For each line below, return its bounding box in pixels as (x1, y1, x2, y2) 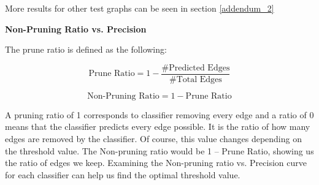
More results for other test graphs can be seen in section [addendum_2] (5, 2, 274, 14)
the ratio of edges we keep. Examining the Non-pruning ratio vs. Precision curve (5, 156, 307, 169)
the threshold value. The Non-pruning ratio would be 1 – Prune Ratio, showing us (5, 144, 314, 157)
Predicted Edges (169, 63, 230, 72)
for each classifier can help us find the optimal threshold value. (5, 168, 240, 181)
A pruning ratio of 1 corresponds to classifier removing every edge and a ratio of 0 (5, 108, 314, 121)
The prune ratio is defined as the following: (5, 43, 167, 56)
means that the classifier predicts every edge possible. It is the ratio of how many (5, 120, 310, 133)
